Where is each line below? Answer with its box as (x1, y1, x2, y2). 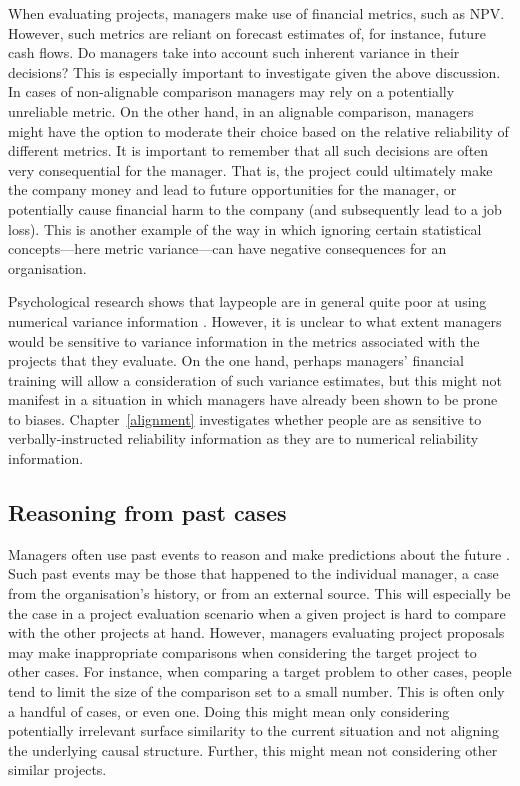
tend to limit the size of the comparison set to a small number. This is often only (8, 681, 505, 702)
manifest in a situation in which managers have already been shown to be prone (8, 389, 498, 410)
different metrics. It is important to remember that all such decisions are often (8, 140, 489, 161)
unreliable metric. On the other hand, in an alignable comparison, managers (8, 100, 474, 121)
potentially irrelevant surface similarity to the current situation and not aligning (8, 720, 499, 741)
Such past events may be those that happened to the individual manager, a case (8, 563, 499, 584)
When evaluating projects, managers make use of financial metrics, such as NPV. (8, 3, 505, 23)
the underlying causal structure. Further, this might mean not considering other (8, 739, 498, 760)
